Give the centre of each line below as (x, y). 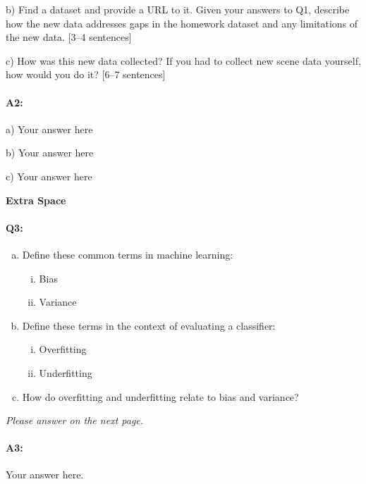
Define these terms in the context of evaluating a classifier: (149, 325)
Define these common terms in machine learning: (128, 254)
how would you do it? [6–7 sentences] (86, 74)
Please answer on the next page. (75, 420)
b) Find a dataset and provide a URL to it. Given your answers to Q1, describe (178, 9)
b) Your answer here (50, 153)
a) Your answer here (49, 129)
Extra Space (36, 200)
